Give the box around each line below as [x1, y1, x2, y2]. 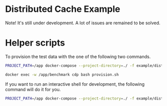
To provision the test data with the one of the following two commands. [5, 53, 151, 59]
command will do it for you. [5, 86, 61, 92]
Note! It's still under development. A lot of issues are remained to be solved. [5, 20, 161, 26]
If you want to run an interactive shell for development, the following [5, 81, 145, 87]
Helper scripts [5, 37, 66, 49]
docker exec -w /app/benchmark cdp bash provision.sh [5, 72, 119, 77]
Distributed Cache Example [5, 3, 120, 15]
